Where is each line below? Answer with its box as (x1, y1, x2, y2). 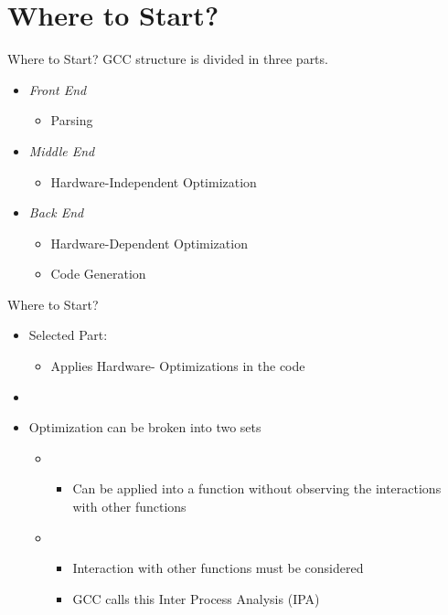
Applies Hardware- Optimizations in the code (50, 356, 305, 376)
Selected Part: (28, 325, 108, 345)
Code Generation (50, 264, 146, 283)
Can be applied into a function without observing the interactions (72, 479, 442, 498)
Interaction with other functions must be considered (72, 558, 364, 578)
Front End (28, 80, 87, 99)
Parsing (50, 111, 93, 130)
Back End (28, 203, 84, 222)
